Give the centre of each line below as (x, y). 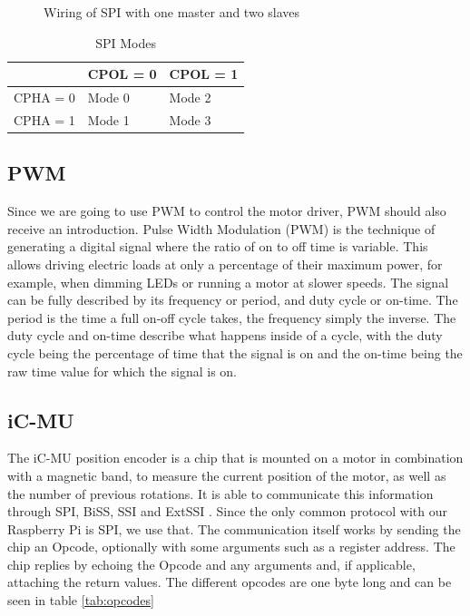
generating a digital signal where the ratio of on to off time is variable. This (218, 246)
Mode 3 (190, 119)
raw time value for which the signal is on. (122, 371)
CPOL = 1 (204, 74)
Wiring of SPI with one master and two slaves (172, 12)
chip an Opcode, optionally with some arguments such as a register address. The (231, 547)
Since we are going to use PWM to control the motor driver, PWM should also (227, 211)
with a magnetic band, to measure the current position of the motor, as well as (227, 475)
